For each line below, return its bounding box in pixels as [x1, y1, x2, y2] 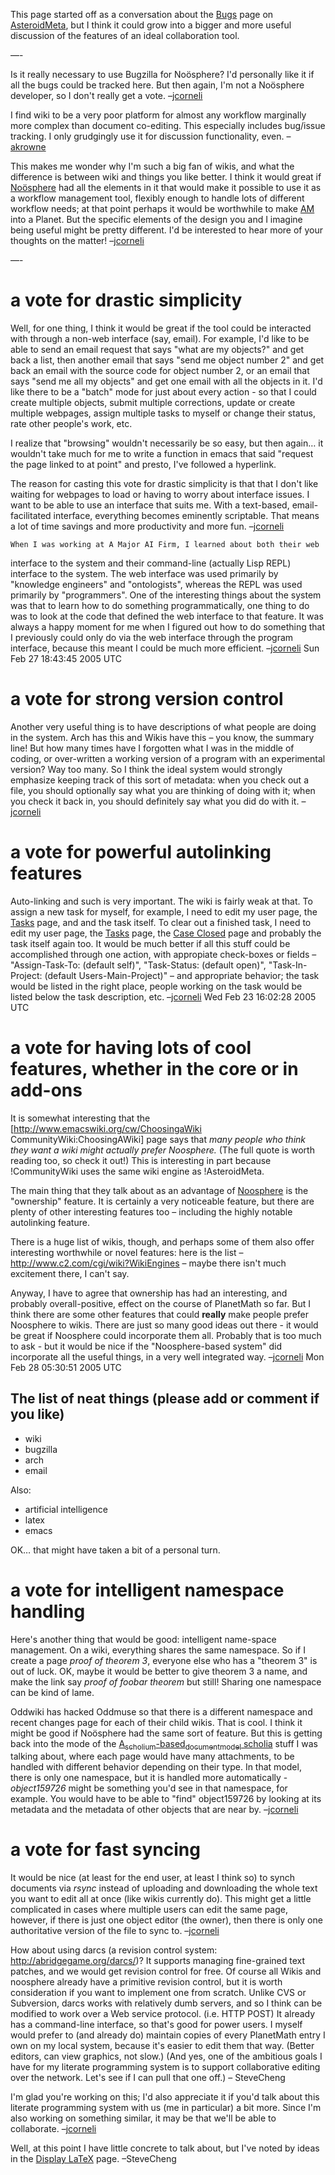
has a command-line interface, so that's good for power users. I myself [10, 2019, 303, 2031]
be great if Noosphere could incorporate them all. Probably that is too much [10, 1329, 322, 1341]
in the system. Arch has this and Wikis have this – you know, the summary [10, 731, 315, 743]
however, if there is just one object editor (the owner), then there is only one [10, 1914, 323, 1926]
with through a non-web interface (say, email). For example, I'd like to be [10, 332, 310, 344]
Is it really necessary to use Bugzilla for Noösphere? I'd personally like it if [10, 69, 315, 80]
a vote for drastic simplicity [10, 289, 243, 312]
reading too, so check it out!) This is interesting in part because [10, 1154, 272, 1166]
